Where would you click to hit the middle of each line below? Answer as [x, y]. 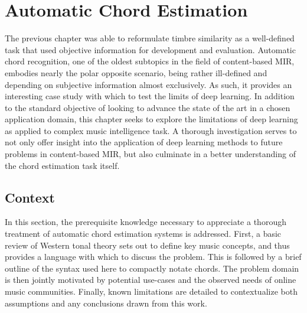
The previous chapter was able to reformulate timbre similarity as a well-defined [150, 38]
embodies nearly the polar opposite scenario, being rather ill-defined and [136, 72]
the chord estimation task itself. [62, 165]
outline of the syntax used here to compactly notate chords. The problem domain [152, 268]
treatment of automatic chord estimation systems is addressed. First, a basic [143, 234]
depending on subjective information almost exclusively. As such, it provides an [148, 84]
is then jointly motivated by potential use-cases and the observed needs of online [151, 280]
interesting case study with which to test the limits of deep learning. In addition [150, 96]
